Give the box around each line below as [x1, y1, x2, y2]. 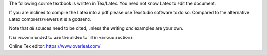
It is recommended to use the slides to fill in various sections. [9, 34, 134, 40]
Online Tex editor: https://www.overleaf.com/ [9, 43, 101, 49]
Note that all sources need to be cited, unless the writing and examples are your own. [9, 25, 184, 31]
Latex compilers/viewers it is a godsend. [9, 16, 91, 22]
